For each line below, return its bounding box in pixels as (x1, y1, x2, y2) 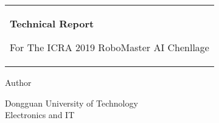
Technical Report (10, 16, 94, 30)
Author (5, 76, 32, 88)
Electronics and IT (5, 108, 75, 121)
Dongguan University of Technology (5, 96, 138, 109)
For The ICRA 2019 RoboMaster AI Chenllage (10, 40, 209, 54)
